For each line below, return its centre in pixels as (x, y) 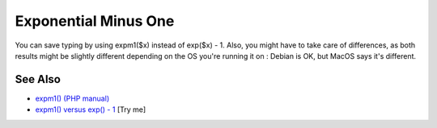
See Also (38, 79)
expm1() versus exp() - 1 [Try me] (91, 109)
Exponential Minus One (95, 21)
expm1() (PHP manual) (72, 98)
